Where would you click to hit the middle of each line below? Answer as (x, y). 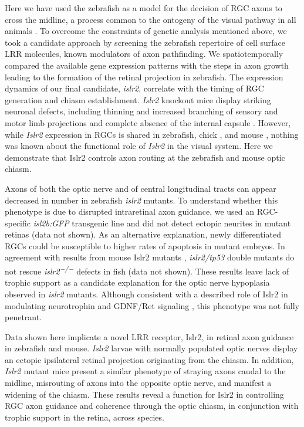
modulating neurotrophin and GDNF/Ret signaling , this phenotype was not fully (152, 305)
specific (18, 223)
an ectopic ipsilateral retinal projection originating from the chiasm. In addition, (149, 359)
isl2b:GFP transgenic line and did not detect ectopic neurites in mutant (162, 223)
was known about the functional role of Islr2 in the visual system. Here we (139, 146)
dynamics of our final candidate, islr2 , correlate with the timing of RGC (134, 88)
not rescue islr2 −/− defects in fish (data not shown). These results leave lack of (147, 270)
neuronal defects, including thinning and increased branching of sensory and (141, 111)
